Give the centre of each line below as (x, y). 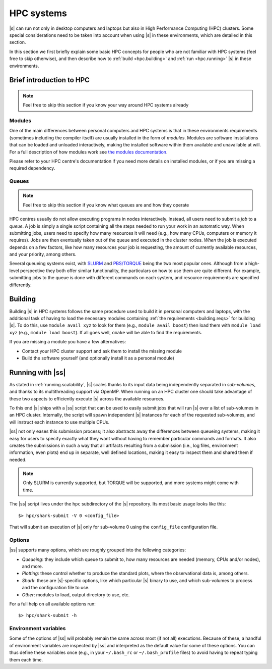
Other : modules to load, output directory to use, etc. (76, 595)
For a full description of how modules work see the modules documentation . (88, 152)
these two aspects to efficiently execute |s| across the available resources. (87, 398)
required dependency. (32, 168)
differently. (21, 285)
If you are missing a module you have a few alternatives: (68, 342)
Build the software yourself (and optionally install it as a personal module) (98, 358)
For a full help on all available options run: (52, 604)
